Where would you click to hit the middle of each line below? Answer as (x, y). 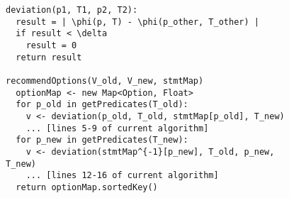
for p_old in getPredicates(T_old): (102, 105)
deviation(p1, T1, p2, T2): (72, 10)
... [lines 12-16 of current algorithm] (122, 176)
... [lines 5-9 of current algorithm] (117, 128)
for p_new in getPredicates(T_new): (102, 140)
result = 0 (51, 45)
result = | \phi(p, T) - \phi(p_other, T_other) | (137, 22)
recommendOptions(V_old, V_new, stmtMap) (105, 81)
